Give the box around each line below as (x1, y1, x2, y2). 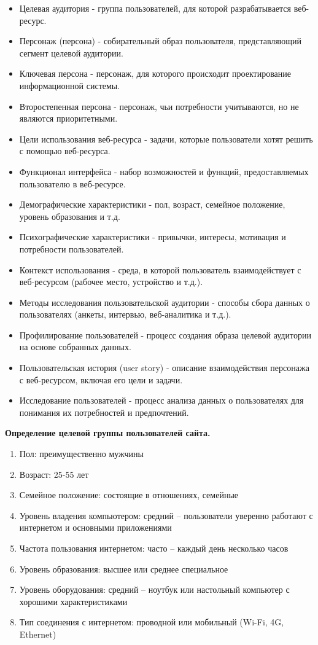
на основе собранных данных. (19, 340, 131, 353)
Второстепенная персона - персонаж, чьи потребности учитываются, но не (19, 100, 299, 112)
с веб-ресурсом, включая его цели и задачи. (19, 373, 183, 386)
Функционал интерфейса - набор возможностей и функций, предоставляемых (19, 165, 309, 178)
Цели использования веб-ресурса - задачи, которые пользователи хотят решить (19, 132, 313, 145)
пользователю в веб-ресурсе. (19, 177, 126, 190)
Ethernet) (19, 627, 56, 640)
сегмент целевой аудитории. (19, 46, 123, 59)
